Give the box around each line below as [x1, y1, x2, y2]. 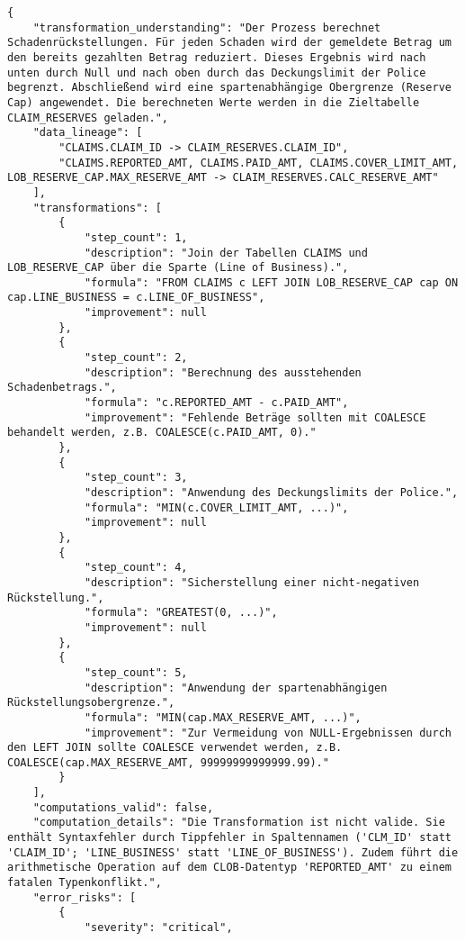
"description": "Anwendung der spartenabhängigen [84, 681, 388, 694]
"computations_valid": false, [32, 801, 214, 814]
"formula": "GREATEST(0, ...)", [84, 606, 278, 620]
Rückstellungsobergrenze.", [7, 696, 175, 710]
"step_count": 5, [84, 665, 188, 679]
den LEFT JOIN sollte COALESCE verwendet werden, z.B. [7, 741, 343, 755]
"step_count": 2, [84, 351, 188, 365]
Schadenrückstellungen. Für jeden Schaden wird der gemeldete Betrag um [7, 36, 452, 50]
